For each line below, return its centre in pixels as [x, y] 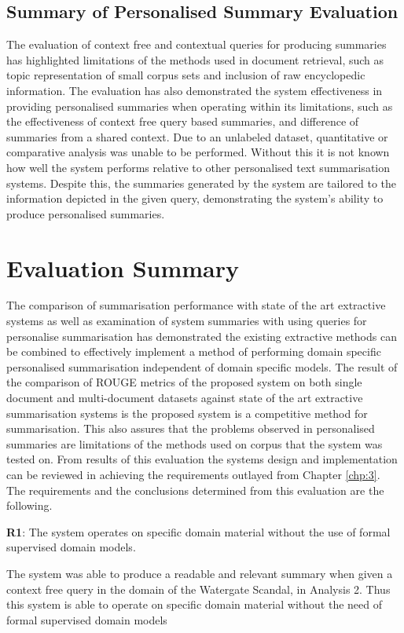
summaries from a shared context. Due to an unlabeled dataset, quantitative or [197, 136]
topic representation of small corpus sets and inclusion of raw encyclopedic [186, 75]
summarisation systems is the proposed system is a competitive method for [187, 413]
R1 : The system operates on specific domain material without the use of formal [198, 531]
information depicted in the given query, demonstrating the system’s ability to [195, 198]
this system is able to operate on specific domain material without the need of [194, 604]
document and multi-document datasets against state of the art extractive [185, 398]
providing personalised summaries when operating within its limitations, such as [200, 106]
